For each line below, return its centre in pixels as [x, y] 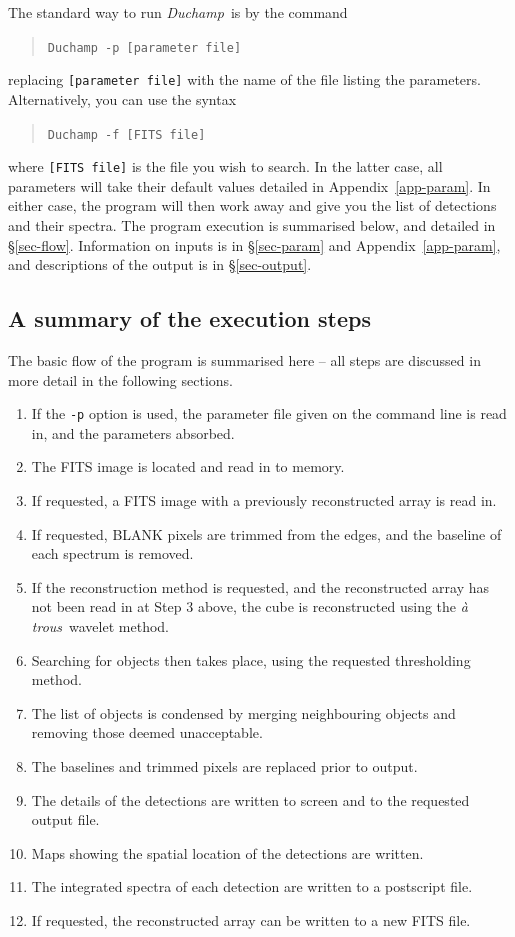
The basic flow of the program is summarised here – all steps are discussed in [244, 359]
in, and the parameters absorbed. [133, 432]
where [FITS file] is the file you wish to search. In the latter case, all [225, 166]
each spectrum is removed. [112, 553]
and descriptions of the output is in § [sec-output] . [160, 264]
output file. [65, 819]
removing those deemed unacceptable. [147, 732]
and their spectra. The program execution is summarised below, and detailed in [252, 225]
